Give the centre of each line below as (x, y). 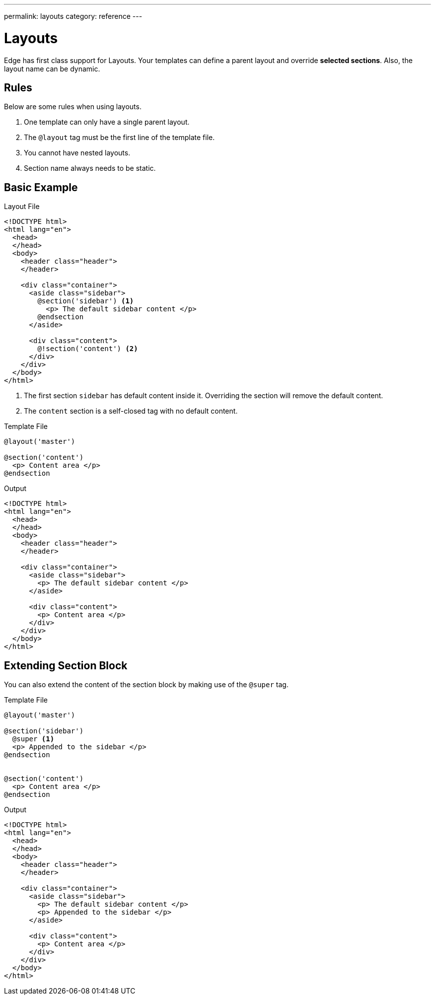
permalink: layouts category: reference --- (73, 16)
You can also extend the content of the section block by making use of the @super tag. (146, 685)
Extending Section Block (66, 665)
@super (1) (33, 739)
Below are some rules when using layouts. (73, 107)
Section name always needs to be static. (90, 168)
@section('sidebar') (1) (86, 301)
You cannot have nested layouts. (77, 153)
